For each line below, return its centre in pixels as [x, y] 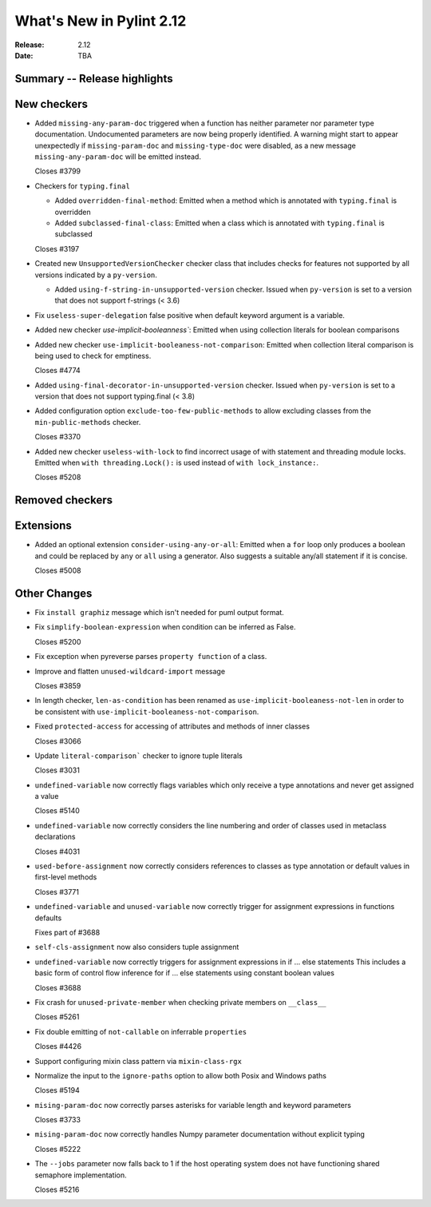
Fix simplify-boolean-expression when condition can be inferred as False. [165, 627]
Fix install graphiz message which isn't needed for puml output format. [160, 613]
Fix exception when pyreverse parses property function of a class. [151, 657]
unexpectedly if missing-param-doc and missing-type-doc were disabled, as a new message [196, 145]
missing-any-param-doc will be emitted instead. [118, 157]
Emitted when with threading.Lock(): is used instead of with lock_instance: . [177, 463]
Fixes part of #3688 [67, 932]
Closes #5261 [57, 1017]
